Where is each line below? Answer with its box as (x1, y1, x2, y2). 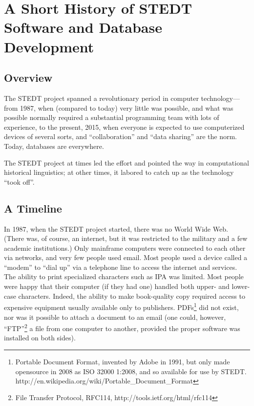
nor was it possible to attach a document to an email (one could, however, (4, 311, 226, 322)
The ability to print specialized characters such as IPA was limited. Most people (4, 271, 244, 282)
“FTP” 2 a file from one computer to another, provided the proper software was (4, 322, 240, 333)
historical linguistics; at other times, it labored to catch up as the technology (4, 167, 234, 177)
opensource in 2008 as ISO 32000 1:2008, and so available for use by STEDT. (15, 366, 247, 376)
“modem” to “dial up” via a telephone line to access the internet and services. (4, 262, 237, 272)
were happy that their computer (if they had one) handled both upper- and (4, 281, 230, 291)
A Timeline (4, 200, 62, 215)
